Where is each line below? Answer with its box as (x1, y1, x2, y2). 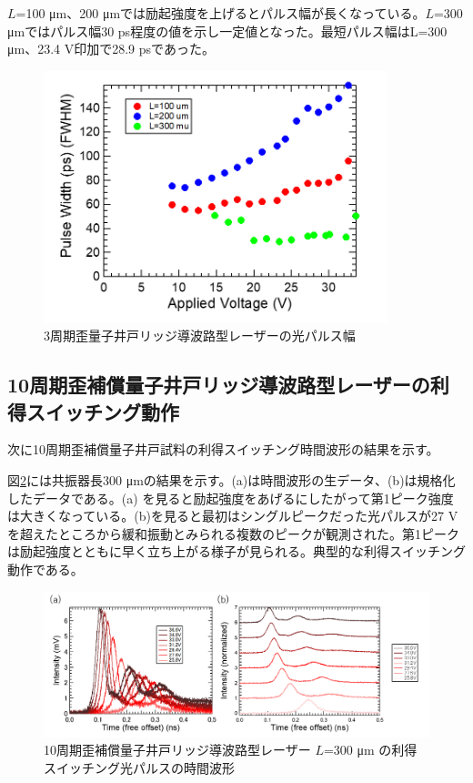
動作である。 (7, 559, 84, 578)
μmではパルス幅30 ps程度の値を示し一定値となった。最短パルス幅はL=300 (7, 21, 448, 40)
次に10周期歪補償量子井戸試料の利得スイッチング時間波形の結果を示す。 (7, 440, 439, 459)
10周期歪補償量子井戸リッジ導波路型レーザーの (7, 371, 430, 399)
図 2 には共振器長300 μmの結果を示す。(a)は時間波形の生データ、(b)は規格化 (7, 470, 456, 489)
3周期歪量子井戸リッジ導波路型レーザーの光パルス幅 (44, 326, 356, 345)
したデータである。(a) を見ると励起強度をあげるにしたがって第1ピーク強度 (7, 488, 454, 507)
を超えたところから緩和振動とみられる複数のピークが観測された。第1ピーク (7, 524, 459, 543)
